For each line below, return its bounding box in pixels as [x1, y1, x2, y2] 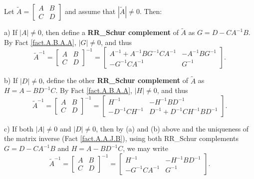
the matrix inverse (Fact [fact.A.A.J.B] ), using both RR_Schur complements [4, 133, 239, 143]
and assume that [65, 6, 116, 16]
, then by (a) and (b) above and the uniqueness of [96, 123, 249, 133]
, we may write [123, 143, 168, 153]
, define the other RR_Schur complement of [42, 75, 188, 85]
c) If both [4, 123, 33, 133]
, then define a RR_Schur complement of [41, 27, 179, 37]
